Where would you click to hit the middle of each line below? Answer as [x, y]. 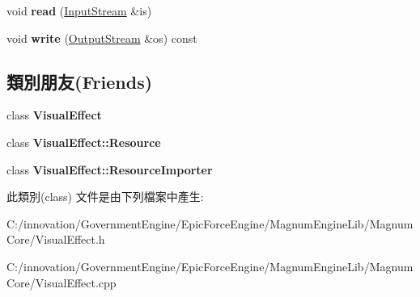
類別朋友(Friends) [80, 81]
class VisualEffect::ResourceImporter [110, 169]
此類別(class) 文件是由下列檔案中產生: [105, 197]
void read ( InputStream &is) [79, 10]
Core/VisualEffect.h [56, 239]
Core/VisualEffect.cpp [62, 282]
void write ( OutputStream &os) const [102, 38]
